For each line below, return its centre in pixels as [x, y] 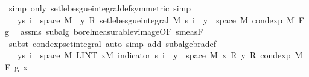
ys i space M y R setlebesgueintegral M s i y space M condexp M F [161, 20]
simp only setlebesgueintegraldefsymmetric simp [100, 8]
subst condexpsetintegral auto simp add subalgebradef [113, 43]
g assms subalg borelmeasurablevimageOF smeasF [104, 32]
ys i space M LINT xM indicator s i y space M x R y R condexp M [160, 55]
